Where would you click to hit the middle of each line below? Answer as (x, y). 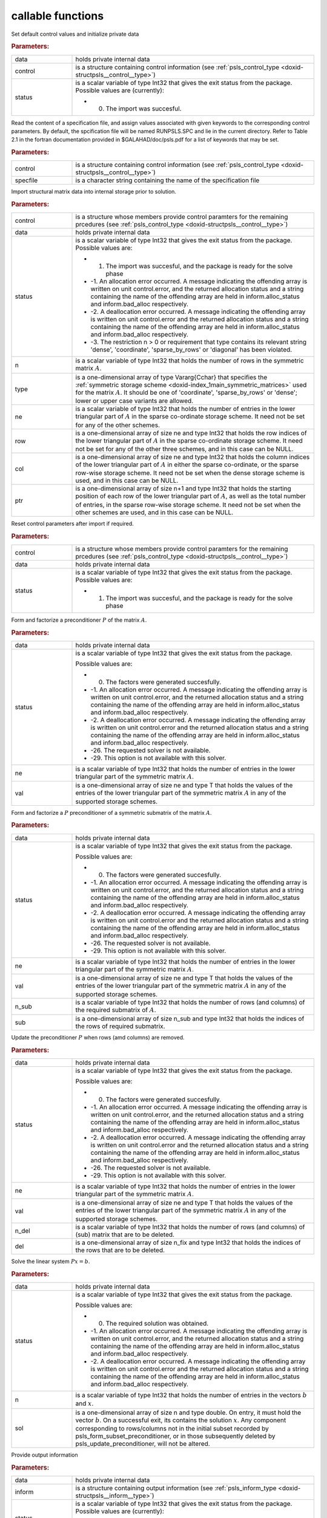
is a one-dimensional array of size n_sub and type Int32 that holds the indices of (190, 1018)
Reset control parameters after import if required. (73, 523)
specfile (26, 180)
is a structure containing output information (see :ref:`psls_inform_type (176, 1488)
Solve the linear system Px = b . (51, 1261)
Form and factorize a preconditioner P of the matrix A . (79, 620)
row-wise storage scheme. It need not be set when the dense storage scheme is (190, 473)
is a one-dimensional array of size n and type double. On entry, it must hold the (188, 1412)
